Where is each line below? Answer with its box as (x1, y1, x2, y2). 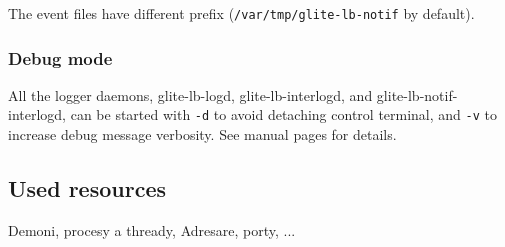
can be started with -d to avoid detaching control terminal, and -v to (70, 104, 497, 125)
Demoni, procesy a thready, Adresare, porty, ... (8, 219, 296, 240)
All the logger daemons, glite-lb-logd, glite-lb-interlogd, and (8, 84, 373, 105)
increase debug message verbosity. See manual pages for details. (8, 124, 397, 145)
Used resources (8, 173, 166, 204)
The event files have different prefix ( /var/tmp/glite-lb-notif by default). (8, 3, 475, 23)
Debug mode (8, 45, 113, 70)
